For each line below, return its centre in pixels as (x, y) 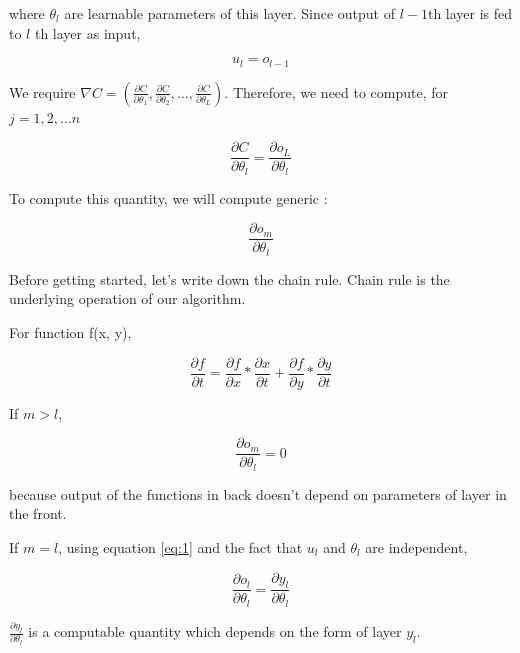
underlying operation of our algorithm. (127, 298)
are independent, (416, 547)
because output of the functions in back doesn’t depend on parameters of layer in (258, 493)
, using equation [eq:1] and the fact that (180, 547)
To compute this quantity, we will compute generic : (168, 197)
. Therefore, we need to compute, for (336, 91)
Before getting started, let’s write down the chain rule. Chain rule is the (229, 278)
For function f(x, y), (70, 332)
